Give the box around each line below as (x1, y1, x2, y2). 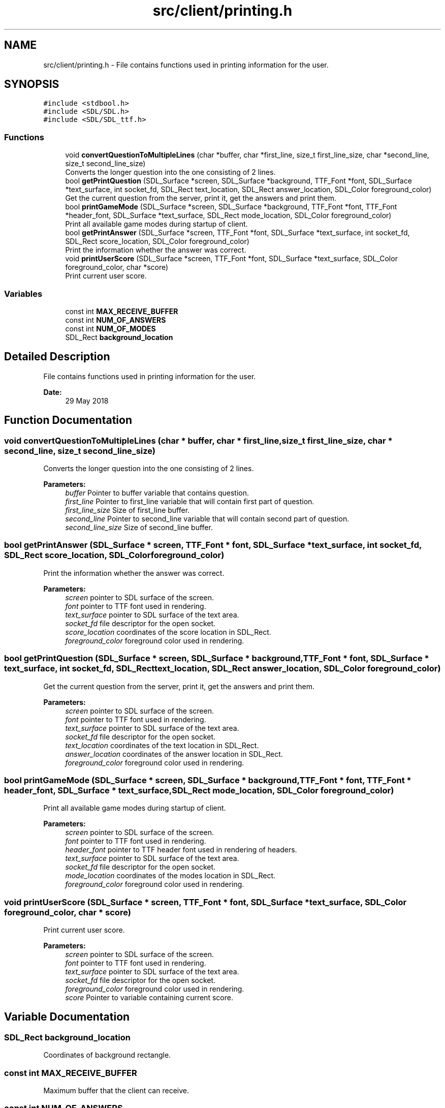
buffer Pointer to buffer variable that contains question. (65, 488, 249, 497)
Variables (4, 288, 43, 299)
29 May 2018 (65, 396, 109, 405)
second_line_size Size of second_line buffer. (65, 523, 213, 532)
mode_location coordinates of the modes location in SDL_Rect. (65, 871, 275, 880)
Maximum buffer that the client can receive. (43, 1086, 189, 1095)
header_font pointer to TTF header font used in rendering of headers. (65, 845, 297, 854)
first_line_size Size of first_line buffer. (65, 506, 190, 514)
